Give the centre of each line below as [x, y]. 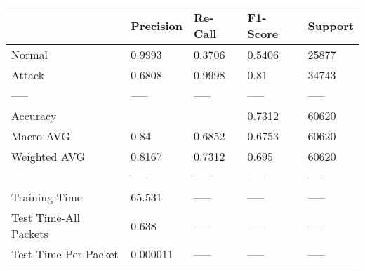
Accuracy [34, 115]
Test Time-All [46, 217]
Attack [28, 75]
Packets [30, 233]
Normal [30, 54]
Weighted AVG [48, 156]
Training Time [47, 197]
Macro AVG [41, 136]
